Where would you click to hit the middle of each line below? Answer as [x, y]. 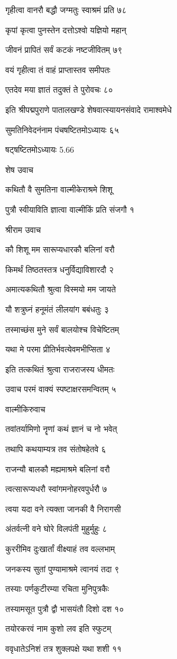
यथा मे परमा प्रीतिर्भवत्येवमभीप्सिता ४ [58, 349]
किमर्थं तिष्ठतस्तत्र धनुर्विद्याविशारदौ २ [60, 269]
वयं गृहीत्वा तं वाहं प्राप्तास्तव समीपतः [58, 69]
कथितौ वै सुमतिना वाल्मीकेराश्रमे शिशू [59, 189]
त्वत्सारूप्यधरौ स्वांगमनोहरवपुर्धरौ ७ [56, 489]
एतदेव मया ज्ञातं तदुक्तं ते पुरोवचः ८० [59, 89]
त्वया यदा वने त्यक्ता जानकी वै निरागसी [63, 508]
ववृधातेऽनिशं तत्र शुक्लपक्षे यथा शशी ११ [64, 648]
